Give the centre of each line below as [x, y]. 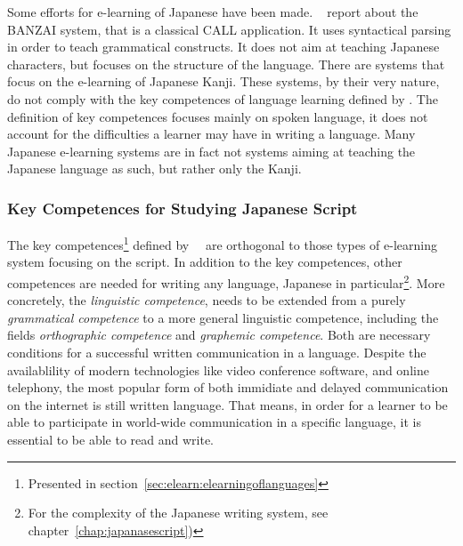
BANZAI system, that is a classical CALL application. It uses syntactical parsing [229, 29]
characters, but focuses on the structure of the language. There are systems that [226, 64]
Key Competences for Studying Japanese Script [183, 208]
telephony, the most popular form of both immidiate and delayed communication [228, 387]
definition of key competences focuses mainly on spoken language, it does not [218, 116]
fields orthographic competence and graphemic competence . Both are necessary [219, 335]
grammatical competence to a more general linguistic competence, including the [223, 317]
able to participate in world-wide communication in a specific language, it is [214, 422]
